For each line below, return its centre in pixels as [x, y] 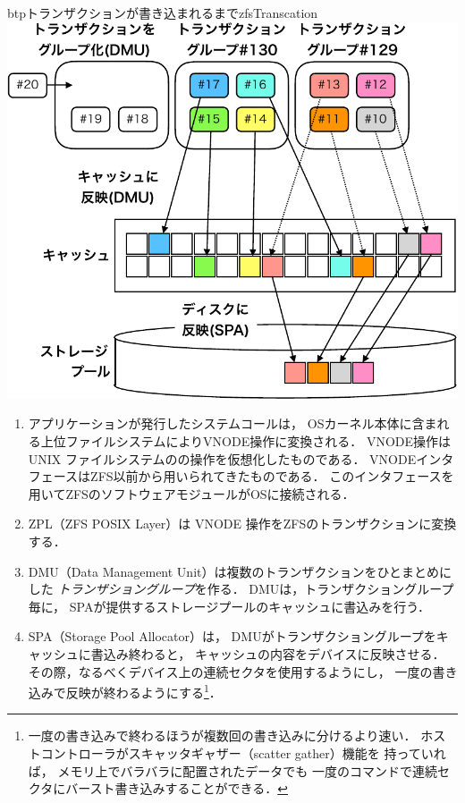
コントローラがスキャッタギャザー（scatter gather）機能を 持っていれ [243, 752]
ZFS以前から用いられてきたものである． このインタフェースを [272, 476]
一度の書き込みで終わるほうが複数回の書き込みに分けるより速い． [222, 735]
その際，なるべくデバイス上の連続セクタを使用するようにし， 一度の [230, 671]
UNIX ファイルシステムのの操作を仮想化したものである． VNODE [222, 458]
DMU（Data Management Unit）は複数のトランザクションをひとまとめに [240, 571]
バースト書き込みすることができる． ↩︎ [177, 788]
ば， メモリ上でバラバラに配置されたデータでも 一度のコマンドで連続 [232, 770]
